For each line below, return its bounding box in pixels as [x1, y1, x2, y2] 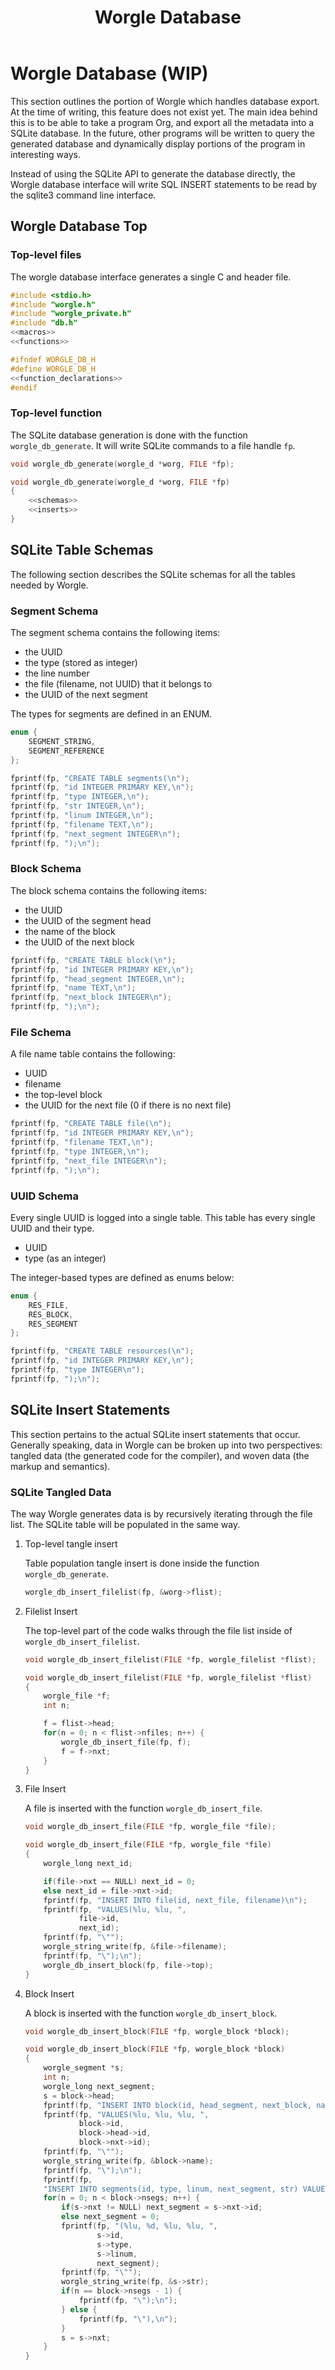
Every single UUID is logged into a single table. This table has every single [10, 1211, 316, 1223]
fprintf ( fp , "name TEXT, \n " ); [10, 983, 137, 993]
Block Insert [24, 1987, 75, 2000]
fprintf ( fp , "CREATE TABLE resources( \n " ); [10, 1346, 195, 1356]
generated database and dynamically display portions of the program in [10, 137, 306, 150]
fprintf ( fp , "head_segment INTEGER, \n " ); [10, 974, 186, 984]
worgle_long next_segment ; [43, 2081, 156, 2091]
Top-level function [10, 406, 103, 420]
